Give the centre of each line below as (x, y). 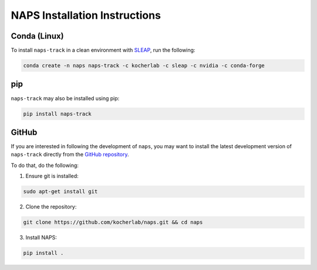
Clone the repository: (51, 207)
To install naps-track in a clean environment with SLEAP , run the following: (103, 50)
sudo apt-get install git (60, 192)
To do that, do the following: (45, 165)
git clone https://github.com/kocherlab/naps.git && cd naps (113, 222)
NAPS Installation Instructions (86, 15)
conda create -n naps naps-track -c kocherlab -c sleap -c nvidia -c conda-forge (144, 66)
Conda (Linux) (37, 36)
